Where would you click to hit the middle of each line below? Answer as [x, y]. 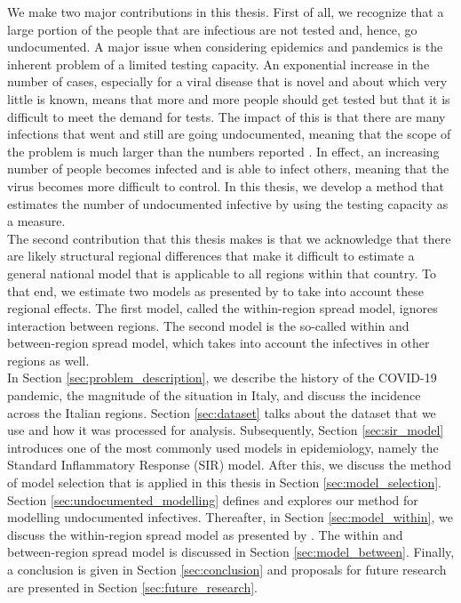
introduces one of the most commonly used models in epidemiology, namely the [223, 447]
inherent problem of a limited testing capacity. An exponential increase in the [219, 64]
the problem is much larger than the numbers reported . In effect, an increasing [223, 151]
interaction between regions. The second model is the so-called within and [208, 325]
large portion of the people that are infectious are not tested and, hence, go [212, 29]
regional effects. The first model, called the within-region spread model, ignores [223, 308]
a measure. [36, 221]
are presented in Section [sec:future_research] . [133, 587]
